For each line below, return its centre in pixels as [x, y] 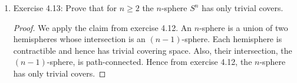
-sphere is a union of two [244, 27]
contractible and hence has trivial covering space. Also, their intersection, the [153, 50]
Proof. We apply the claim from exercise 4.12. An [103, 27]
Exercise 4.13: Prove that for [65, 8]
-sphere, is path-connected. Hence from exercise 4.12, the [149, 62]
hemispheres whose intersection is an [79, 39]
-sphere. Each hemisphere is [232, 39]
